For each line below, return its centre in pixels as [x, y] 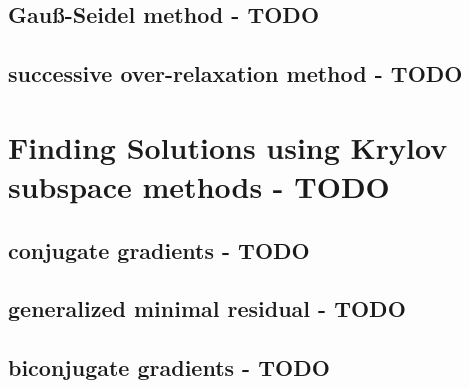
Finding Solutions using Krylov [228, 146]
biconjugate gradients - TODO [169, 367]
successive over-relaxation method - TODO [235, 73]
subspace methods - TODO [199, 185]
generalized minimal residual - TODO [207, 308]
